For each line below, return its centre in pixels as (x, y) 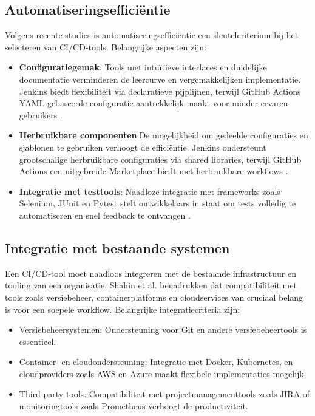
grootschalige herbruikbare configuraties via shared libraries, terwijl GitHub (160, 159)
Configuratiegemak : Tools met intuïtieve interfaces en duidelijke (143, 67)
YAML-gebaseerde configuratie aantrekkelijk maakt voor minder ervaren (154, 103)
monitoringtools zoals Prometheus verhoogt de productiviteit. (134, 406)
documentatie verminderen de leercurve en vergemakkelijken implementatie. (160, 79)
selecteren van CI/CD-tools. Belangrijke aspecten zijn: (106, 46)
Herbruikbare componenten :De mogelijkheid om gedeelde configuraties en (164, 135)
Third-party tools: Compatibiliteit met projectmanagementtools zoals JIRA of (164, 394)
